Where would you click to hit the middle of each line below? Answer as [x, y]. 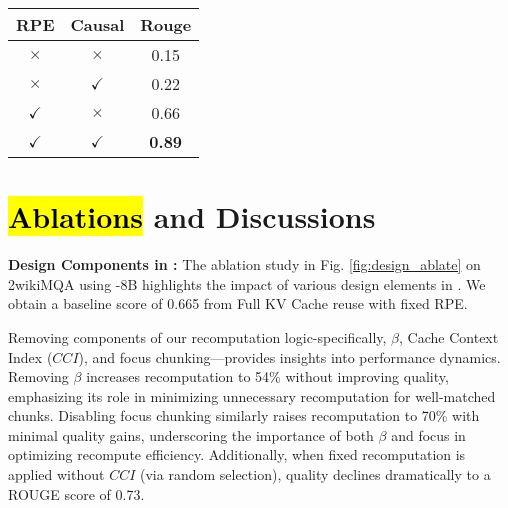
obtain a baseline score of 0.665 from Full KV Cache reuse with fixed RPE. [238, 303]
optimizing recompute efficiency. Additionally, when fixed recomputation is [237, 454]
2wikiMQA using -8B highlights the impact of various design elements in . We [247, 283]
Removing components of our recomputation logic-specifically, [197, 336]
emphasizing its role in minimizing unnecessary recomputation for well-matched [252, 395]
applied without [56, 474]
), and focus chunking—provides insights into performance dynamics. [289, 356]
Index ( [30, 356]
